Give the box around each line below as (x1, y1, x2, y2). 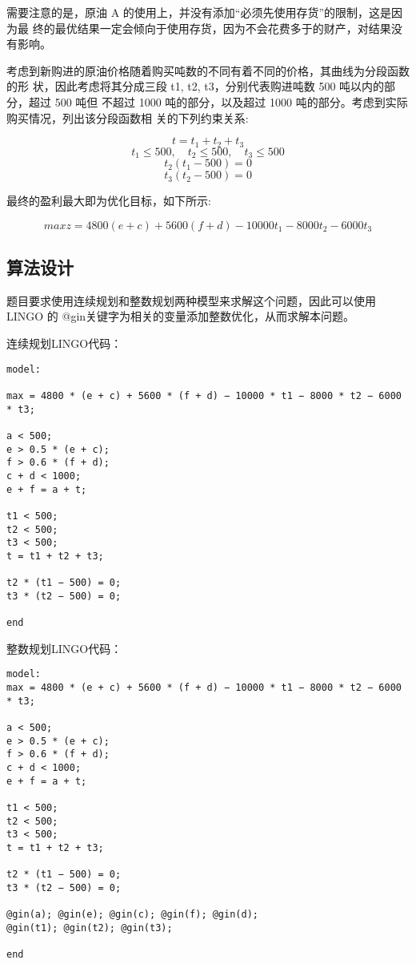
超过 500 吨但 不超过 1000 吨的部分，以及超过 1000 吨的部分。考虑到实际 (28, 93, 408, 110)
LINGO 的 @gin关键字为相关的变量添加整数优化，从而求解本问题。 (6, 308, 355, 325)
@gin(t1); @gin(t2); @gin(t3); (6, 922, 173, 934)
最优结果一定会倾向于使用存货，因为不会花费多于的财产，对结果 (54, 19, 391, 36)
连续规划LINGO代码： (6, 335, 122, 352)
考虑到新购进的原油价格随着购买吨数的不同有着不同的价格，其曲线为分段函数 (6, 62, 410, 79)
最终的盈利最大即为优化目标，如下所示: (6, 192, 211, 209)
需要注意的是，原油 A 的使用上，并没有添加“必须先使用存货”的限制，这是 (6, 4, 392, 20)
